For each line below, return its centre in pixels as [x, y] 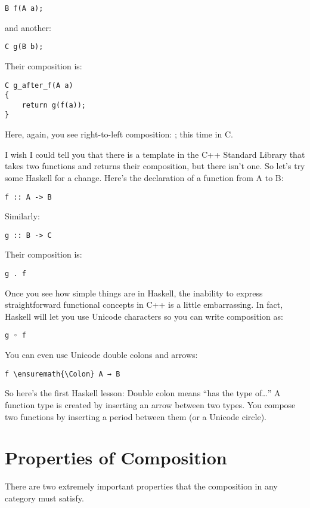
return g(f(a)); [54, 105]
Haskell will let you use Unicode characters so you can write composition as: [144, 316]
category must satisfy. [44, 498]
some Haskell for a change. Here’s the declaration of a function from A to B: [144, 177]
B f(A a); [24, 8]
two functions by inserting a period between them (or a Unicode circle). [136, 416]
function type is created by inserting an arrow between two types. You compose [150, 404]
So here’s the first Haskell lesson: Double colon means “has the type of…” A [143, 393]
